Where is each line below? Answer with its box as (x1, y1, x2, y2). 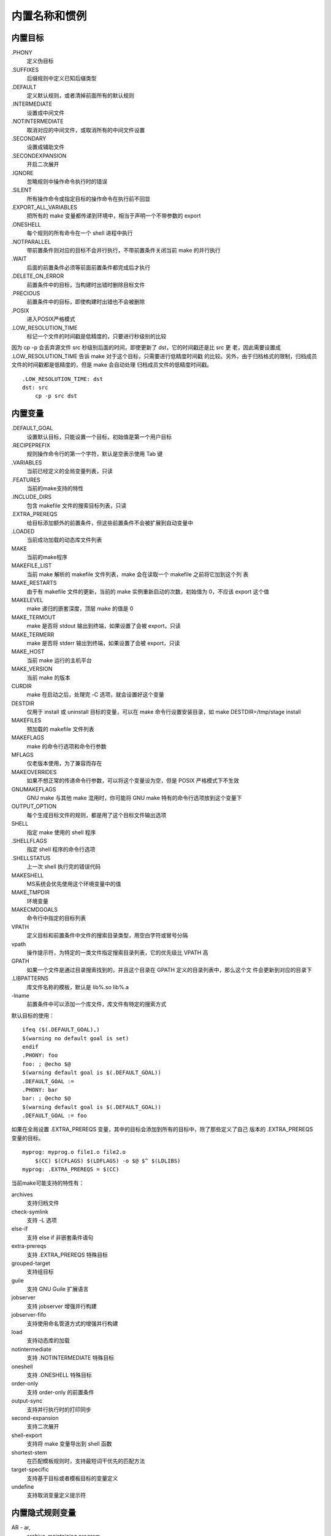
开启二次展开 (26, 160, 59, 168)
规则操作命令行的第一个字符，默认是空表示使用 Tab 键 (26, 450, 163, 458)
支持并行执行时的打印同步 (26, 1406, 91, 1413)
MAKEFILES (11, 716, 42, 724)
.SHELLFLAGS (11, 837, 47, 844)
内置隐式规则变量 (11, 1508, 76, 1518)
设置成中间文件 (26, 109, 64, 116)
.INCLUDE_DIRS (11, 493, 52, 501)
